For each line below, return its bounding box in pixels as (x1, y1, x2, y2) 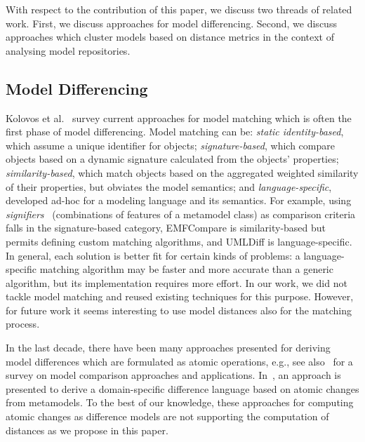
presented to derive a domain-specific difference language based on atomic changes (6, 381, 359, 396)
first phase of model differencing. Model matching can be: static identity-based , (6, 124, 344, 139)
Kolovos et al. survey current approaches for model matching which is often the (6, 110, 352, 125)
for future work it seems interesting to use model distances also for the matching (6, 302, 352, 317)
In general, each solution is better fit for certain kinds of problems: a (6, 248, 300, 262)
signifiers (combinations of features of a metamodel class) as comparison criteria (6, 206, 356, 221)
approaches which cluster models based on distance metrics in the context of (6, 29, 334, 44)
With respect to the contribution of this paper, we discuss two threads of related (6, 2, 352, 16)
